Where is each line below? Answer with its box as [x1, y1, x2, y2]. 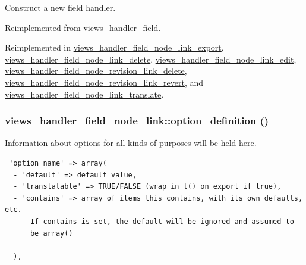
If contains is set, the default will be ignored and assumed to [30, 217, 294, 226]
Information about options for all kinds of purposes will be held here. [5, 136, 257, 149]
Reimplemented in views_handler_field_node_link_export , [5, 41, 224, 54]
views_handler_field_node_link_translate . [5, 88, 164, 100]
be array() [30, 229, 73, 238]
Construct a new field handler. [5, 1, 116, 13]
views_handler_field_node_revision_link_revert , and [5, 76, 204, 88]
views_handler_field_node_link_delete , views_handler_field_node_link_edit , [5, 52, 296, 65]
